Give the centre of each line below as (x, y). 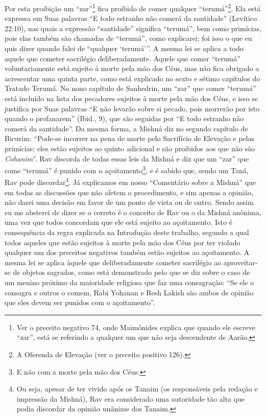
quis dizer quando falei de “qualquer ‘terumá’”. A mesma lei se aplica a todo (124, 48)
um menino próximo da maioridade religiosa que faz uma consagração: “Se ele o (129, 282)
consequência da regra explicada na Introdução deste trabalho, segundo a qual (127, 232)
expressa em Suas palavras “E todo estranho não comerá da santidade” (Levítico (131, 18)
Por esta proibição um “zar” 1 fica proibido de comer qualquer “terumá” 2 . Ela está (133, 7)
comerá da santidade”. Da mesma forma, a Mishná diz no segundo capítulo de (126, 128)
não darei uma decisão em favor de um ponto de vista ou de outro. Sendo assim (129, 202)
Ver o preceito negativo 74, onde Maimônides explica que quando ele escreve (136, 327)
